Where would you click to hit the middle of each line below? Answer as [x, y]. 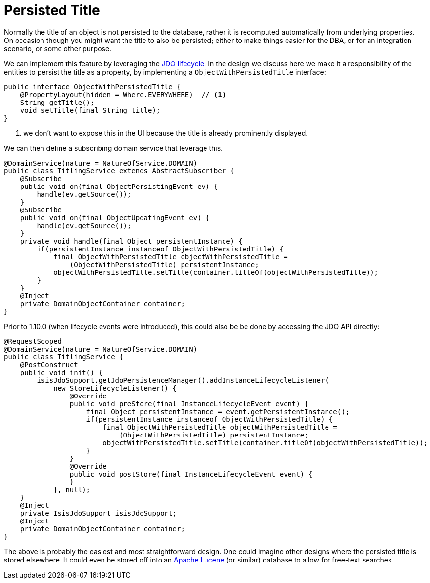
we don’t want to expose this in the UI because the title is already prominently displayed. [166, 133]
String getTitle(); [57, 102]
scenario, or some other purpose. [58, 48]
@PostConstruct [49, 364]
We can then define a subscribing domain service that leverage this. [113, 148]
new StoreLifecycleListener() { [115, 388]
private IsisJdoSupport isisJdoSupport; [99, 513]
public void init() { [61, 372]
